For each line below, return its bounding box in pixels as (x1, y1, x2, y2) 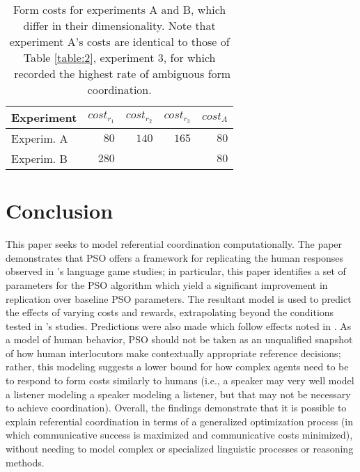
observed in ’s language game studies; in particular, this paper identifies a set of (6, 264, 346, 278)
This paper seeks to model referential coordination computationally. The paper (6, 237, 343, 251)
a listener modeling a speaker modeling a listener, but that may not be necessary (6, 386, 351, 401)
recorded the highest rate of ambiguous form (14, 65, 231, 81)
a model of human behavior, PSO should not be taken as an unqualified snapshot (6, 332, 353, 347)
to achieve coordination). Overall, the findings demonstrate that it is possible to (6, 400, 347, 415)
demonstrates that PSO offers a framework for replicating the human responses (6, 250, 344, 265)
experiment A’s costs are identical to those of (9, 33, 230, 49)
